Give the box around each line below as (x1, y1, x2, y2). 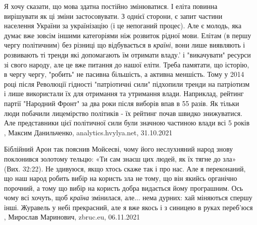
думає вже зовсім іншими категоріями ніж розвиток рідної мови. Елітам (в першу (4, 30, 251, 40)
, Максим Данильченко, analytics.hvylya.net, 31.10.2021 (4, 127, 173, 137)
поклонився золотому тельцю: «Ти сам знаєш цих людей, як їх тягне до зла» (4, 153, 236, 164)
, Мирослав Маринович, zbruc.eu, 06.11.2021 (4, 212, 140, 222)
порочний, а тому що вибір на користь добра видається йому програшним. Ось (4, 182, 243, 193)
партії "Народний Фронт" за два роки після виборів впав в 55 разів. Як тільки (4, 98, 239, 108)
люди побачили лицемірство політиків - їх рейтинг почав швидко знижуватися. (4, 108, 243, 118)
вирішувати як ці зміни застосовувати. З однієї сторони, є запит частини (4, 10, 223, 21)
